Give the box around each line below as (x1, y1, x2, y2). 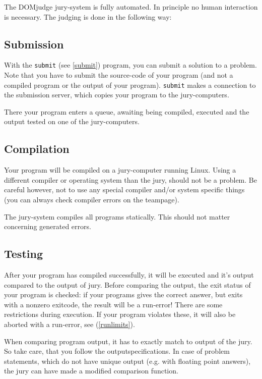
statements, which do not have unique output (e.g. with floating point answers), (4, 355, 251, 366)
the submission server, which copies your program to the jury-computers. (4, 89, 229, 100)
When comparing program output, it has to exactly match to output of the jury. (4, 336, 252, 346)
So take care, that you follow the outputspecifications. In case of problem (4, 346, 230, 356)
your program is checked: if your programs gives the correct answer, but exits (4, 289, 243, 300)
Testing (4, 246, 43, 261)
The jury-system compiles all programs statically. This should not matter (4, 211, 230, 222)
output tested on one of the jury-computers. (4, 116, 140, 127)
